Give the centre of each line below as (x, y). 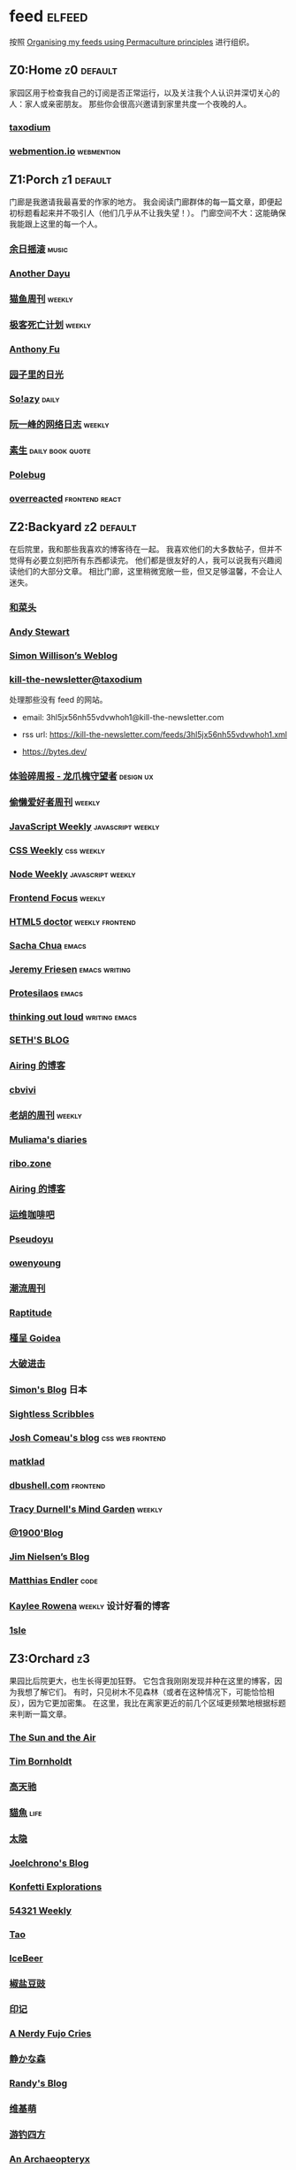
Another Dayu (40, 273)
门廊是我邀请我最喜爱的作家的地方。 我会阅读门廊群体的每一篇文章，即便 (142, 202)
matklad (27, 1462)
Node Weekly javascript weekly (72, 874)
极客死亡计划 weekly (50, 325)
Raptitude (31, 1312)
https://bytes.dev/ (54, 752)
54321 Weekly (41, 1911)
